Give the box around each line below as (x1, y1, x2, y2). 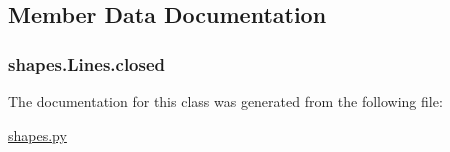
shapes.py (8, 124, 67, 145)
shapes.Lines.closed (8, 51, 166, 76)
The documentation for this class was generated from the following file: (8, 91, 443, 111)
